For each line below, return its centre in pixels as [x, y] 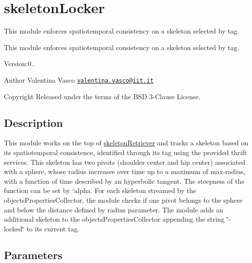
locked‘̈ [14, 228]
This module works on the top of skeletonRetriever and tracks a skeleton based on [126, 143]
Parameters [33, 254]
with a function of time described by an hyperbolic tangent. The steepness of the [124, 181]
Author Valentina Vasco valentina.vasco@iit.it [79, 79]
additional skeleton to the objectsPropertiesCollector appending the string [114, 219]
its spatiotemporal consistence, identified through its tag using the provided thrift [126, 152]
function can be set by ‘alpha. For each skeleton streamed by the [100, 190]
